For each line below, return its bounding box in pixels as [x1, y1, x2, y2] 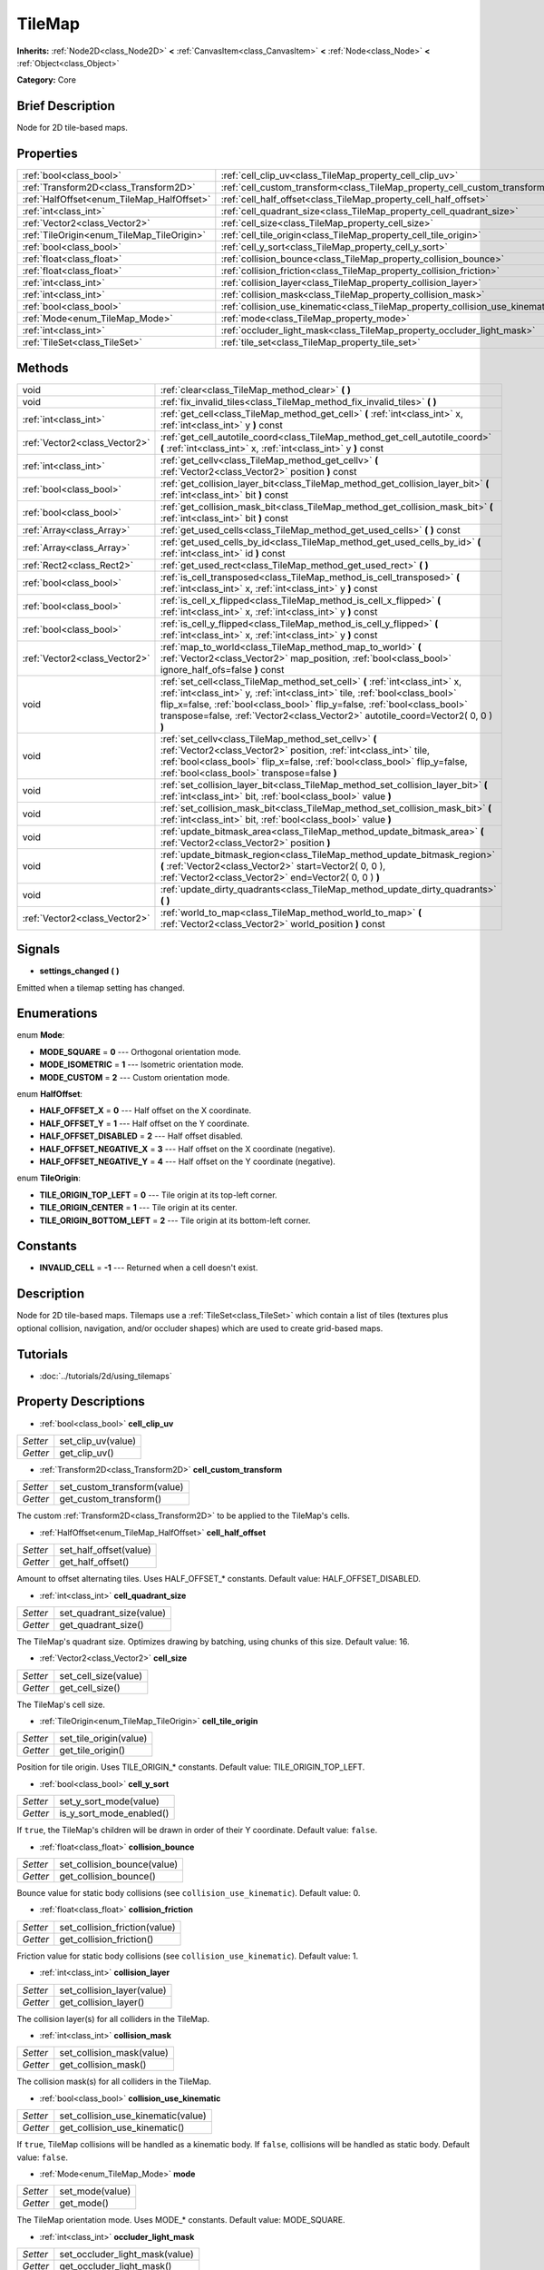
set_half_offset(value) [59, 1544, 151, 1556]
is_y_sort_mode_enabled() [59, 1807, 170, 1820]
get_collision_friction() [59, 1932, 154, 1945]
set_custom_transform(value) [59, 1481, 184, 1494]
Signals [16, 942, 61, 957]
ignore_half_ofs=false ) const [160, 663, 285, 676]
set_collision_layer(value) [59, 1984, 167, 1997]
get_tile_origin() [59, 1744, 126, 1757]
